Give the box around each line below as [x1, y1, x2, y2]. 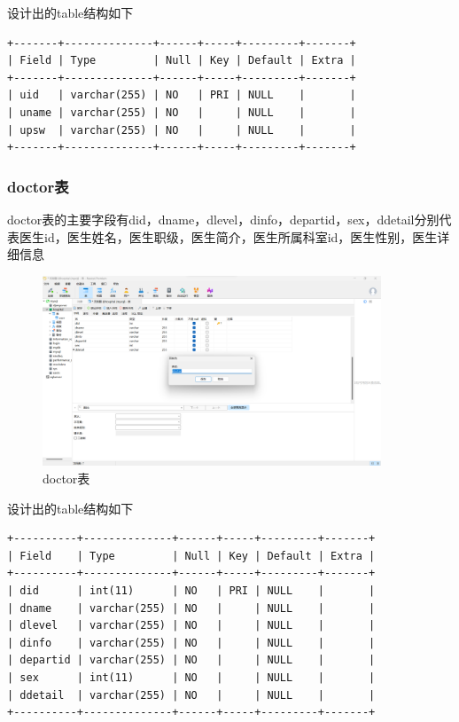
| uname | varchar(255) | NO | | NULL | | [7, 106, 356, 119]
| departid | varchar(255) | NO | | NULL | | [7, 654, 376, 667]
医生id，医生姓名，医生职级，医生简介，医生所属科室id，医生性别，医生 [19, 227, 438, 246]
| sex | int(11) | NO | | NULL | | [7, 671, 376, 684]
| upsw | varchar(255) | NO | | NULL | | [7, 123, 356, 137]
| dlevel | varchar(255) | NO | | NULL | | [7, 619, 376, 632]
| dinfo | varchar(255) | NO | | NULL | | [7, 636, 376, 649]
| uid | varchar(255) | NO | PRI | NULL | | [7, 89, 356, 102]
